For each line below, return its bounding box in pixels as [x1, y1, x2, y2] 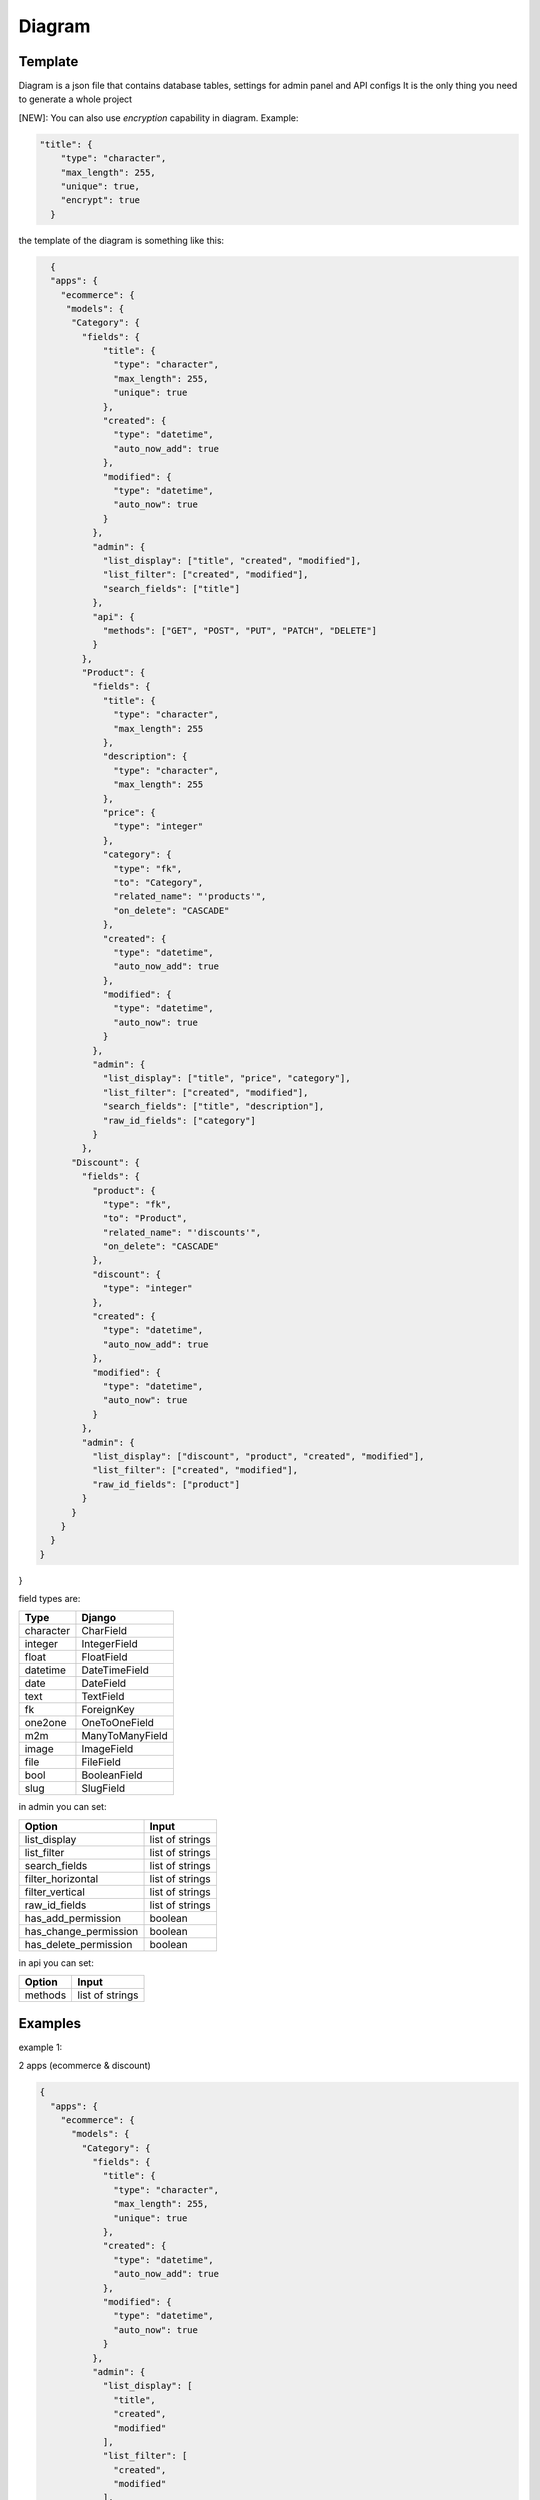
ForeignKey [81, 1703, 135, 1717]
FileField [81, 1755, 122, 1769]
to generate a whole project [18, 93, 133, 105]
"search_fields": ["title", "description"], [102, 1101, 325, 1112]
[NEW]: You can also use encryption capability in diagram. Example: [18, 111, 299, 124]
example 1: [18, 2041, 63, 2053]
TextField [81, 1690, 125, 1704]
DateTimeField [81, 1663, 149, 1677]
